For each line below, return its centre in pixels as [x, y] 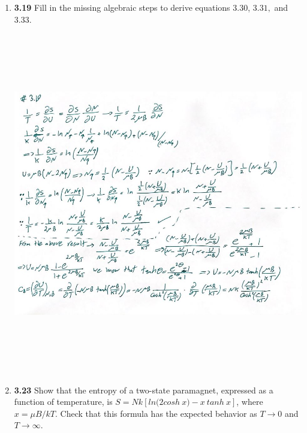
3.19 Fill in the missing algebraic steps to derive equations [122, 7]
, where [250, 402]
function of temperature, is [63, 402]
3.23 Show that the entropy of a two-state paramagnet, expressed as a [144, 390]
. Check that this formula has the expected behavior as [156, 413]
